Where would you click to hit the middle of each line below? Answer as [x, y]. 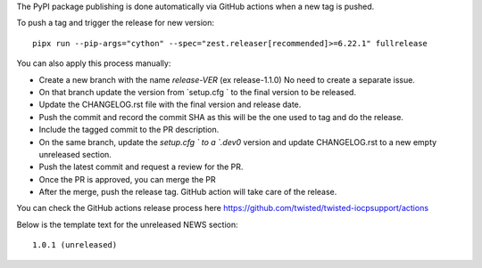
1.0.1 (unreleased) [75, 245]
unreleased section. [75, 154]
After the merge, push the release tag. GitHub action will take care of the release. [188, 192]
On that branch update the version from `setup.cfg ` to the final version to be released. [198, 92]
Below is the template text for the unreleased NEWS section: [127, 224]
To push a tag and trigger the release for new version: [115, 23]
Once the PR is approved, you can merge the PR [127, 179]
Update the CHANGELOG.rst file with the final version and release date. [170, 105]
